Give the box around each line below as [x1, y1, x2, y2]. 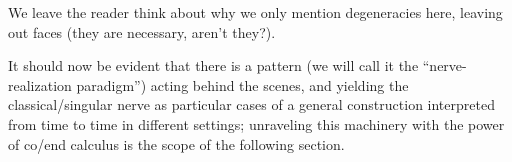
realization [8, 74, 72, 95]
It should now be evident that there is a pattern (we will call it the [8, 55, 419, 76]
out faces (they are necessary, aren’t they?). [8, 21, 276, 42]
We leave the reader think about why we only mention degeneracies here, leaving [8, 2, 503, 22]
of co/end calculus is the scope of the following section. [8, 133, 345, 154]
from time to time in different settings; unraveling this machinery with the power [8, 113, 505, 134]
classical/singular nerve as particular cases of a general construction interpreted [8, 94, 495, 115]
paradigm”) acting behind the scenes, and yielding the [76, 74, 409, 95]
